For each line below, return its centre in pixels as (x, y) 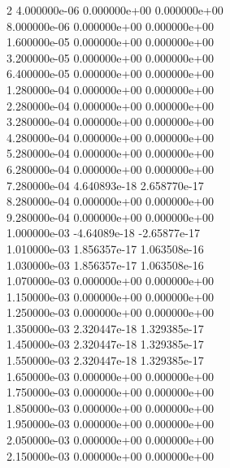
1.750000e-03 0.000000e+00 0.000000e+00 (111, 392)
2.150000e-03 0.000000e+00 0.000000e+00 (111, 455)
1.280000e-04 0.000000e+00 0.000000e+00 (111, 89)
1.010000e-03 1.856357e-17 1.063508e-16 (105, 248)
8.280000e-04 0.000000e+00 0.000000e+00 (111, 201)
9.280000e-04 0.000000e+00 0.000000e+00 (111, 217)
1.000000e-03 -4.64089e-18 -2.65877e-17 (103, 233)
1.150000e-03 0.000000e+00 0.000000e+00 (111, 296)
